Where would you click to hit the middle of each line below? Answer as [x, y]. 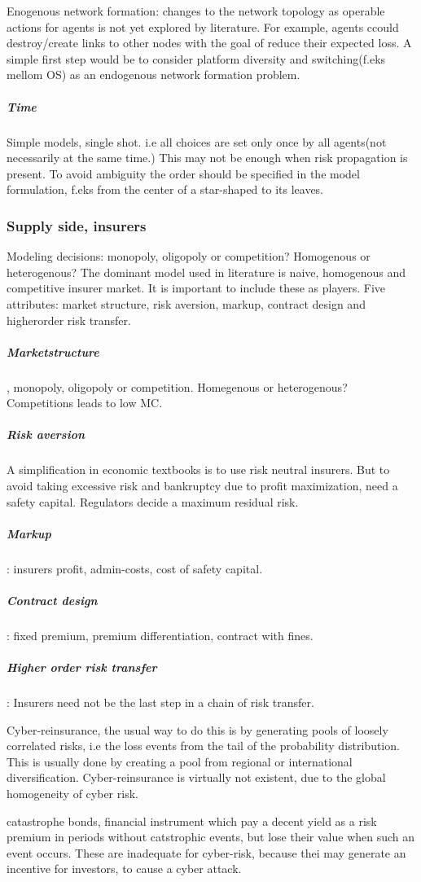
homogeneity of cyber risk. [72, 794]
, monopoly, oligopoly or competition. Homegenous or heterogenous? [177, 386]
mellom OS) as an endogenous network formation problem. [153, 75]
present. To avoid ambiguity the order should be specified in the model [183, 173]
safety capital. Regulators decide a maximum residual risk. [153, 501]
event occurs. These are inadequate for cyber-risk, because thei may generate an [206, 852]
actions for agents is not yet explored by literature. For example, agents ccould [203, 26]
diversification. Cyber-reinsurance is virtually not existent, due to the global [196, 777]
